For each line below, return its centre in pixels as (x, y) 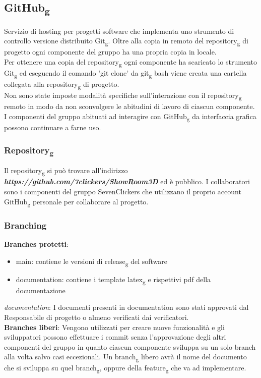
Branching (25, 225)
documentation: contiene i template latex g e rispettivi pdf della (113, 280)
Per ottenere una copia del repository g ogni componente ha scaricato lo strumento (130, 62)
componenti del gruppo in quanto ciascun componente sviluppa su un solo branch (130, 346)
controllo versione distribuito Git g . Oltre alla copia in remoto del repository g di (126, 41)
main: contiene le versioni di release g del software (91, 261)
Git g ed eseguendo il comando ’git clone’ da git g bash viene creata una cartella (125, 73)
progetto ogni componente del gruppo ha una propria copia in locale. (110, 52)
